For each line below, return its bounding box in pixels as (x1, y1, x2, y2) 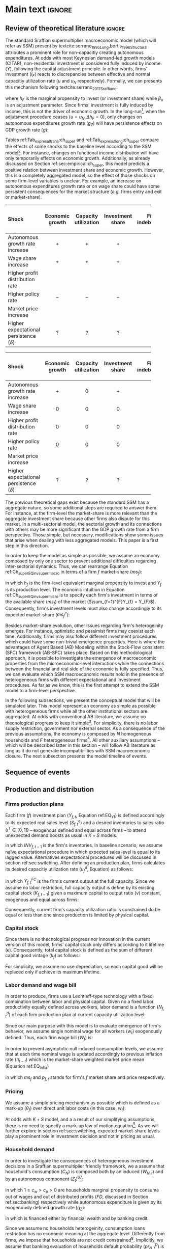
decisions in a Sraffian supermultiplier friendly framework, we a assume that (5, 1163, 165, 1169)
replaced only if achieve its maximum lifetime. (5, 969, 101, 975)
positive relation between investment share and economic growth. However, (5, 167, 164, 173)
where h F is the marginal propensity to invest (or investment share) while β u (5, 95, 163, 102)
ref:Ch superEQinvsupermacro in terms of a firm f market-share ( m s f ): (5, 569, 143, 576)
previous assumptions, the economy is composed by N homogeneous (5, 730, 152, 737)
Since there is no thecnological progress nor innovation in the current (5, 936, 151, 942)
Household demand (5, 1146, 55, 1153)
